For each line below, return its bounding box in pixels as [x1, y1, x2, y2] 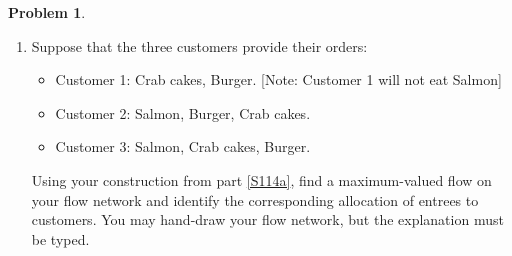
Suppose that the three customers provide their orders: [31, 35, 368, 56]
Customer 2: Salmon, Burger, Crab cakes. [55, 102, 311, 123]
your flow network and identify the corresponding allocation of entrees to [31, 189, 479, 210]
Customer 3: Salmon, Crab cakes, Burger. [55, 136, 311, 157]
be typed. [31, 228, 90, 249]
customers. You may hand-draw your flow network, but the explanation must [31, 209, 504, 230]
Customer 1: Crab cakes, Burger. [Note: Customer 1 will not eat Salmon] [55, 69, 502, 90]
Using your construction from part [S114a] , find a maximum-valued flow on [31, 169, 492, 190]
